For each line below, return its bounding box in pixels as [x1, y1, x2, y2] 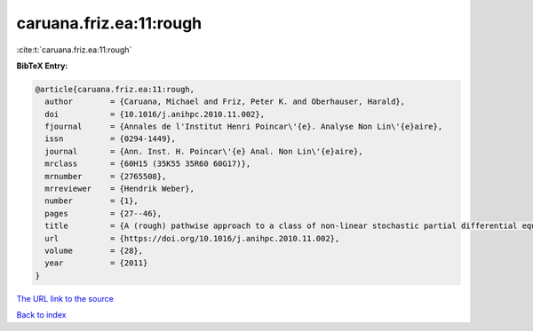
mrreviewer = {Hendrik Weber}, [44, 184, 195, 194]
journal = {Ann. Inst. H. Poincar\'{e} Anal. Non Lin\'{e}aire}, [44, 146, 363, 156]
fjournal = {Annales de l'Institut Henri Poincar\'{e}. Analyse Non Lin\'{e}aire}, [44, 122, 443, 132]
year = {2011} [44, 258, 148, 268]
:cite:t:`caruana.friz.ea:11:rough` [16, 44, 132, 55]
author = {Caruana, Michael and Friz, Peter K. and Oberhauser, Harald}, [44, 97, 406, 106]
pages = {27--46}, [44, 209, 163, 218]
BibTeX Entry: [16, 60, 68, 71]
